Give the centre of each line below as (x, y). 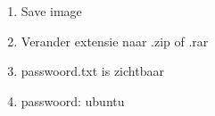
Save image (51, 11)
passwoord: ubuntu (73, 100)
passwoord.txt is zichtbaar (92, 71)
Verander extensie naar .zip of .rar (115, 41)
